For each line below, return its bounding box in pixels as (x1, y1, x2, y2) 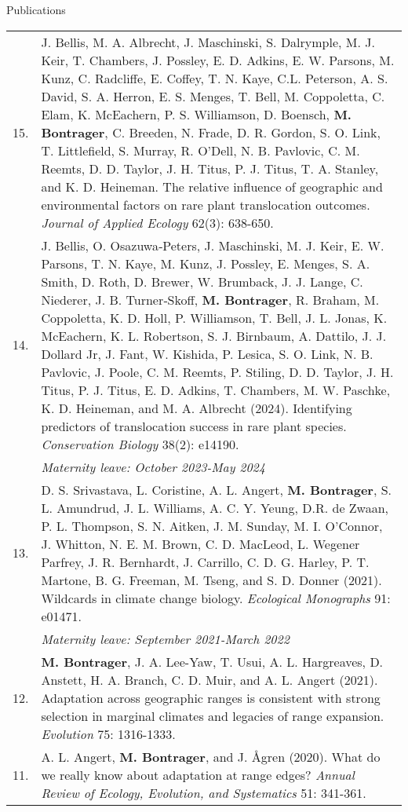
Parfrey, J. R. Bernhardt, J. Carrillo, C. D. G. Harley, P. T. (41, 552, 370, 571)
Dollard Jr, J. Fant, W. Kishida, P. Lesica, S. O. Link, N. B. (41, 344, 373, 363)
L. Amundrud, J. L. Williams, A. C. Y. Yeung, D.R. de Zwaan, (41, 498, 389, 517)
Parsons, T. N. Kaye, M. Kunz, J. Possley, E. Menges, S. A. (41, 254, 370, 272)
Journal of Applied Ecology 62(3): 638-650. (41, 213, 274, 232)
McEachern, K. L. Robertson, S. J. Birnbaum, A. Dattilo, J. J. (41, 326, 387, 345)
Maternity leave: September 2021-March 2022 (41, 629, 290, 648)
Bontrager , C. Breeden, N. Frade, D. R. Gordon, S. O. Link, (41, 123, 381, 141)
